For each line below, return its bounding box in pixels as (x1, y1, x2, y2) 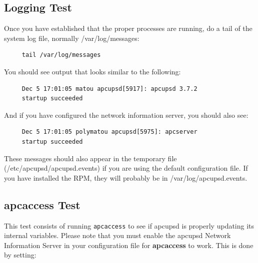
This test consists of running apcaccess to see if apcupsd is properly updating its (4, 220, 254, 231)
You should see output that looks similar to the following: (4, 66, 181, 76)
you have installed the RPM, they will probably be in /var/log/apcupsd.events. (4, 172, 247, 183)
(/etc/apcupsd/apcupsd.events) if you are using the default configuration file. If (4, 163, 248, 173)
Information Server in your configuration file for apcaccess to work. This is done (4, 240, 253, 250)
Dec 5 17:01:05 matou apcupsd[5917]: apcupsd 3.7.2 (21, 85, 197, 92)
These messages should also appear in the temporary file (4, 153, 177, 163)
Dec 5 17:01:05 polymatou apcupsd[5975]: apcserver (21, 128, 197, 136)
